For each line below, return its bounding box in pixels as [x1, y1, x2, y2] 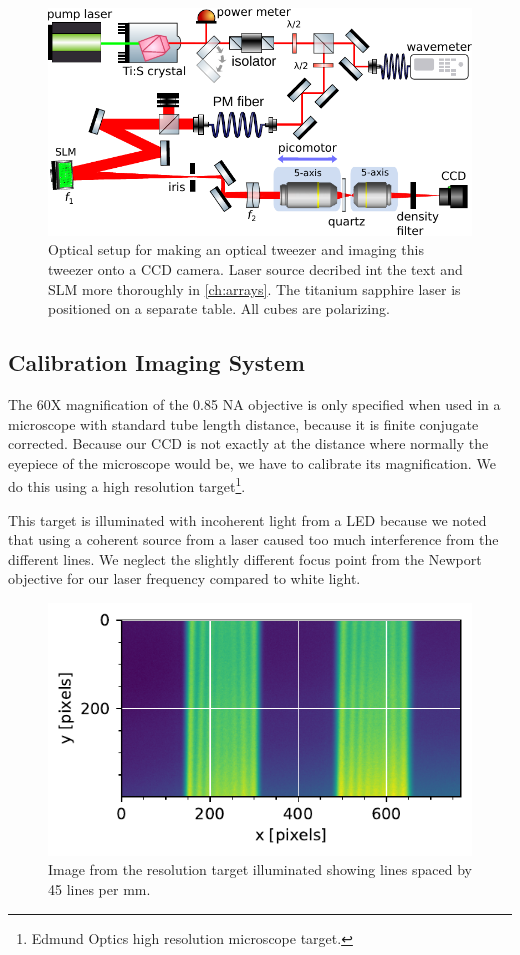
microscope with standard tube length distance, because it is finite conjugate [8, 413, 479, 434]
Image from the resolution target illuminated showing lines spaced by [48, 859, 472, 880]
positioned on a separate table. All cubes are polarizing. [48, 298, 390, 319]
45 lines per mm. [48, 879, 151, 900]
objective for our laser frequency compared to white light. [8, 568, 361, 589]
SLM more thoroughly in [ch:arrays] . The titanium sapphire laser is [48, 278, 461, 299]
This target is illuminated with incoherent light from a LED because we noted [8, 509, 487, 530]
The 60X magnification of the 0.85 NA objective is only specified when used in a [8, 393, 501, 414]
